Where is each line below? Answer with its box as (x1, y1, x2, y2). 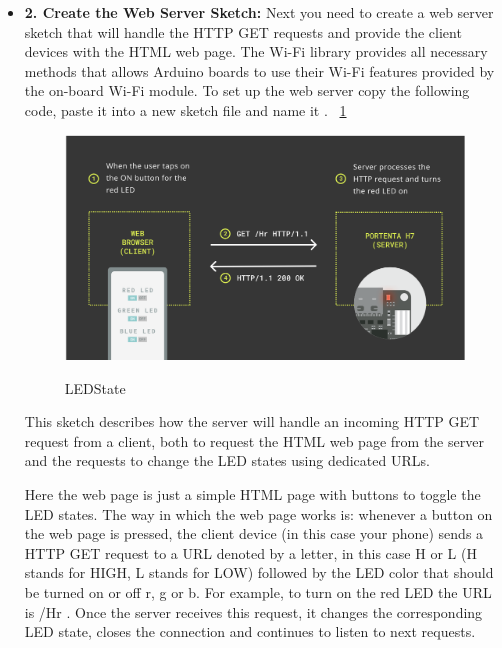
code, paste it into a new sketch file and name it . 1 (24, 99, 347, 120)
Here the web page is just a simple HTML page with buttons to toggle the (24, 484, 481, 505)
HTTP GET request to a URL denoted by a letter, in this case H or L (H (24, 542, 477, 563)
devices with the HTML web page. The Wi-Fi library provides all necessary (24, 41, 488, 62)
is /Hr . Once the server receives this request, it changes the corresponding (24, 601, 483, 622)
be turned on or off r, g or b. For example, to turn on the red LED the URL (24, 582, 492, 602)
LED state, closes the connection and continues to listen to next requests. (24, 621, 476, 642)
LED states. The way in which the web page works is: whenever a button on (24, 503, 493, 524)
